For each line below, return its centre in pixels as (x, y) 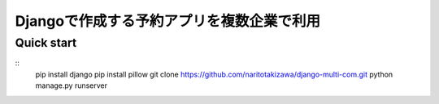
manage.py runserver (72, 85)
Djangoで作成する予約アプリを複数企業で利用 (168, 21)
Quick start (46, 43)
